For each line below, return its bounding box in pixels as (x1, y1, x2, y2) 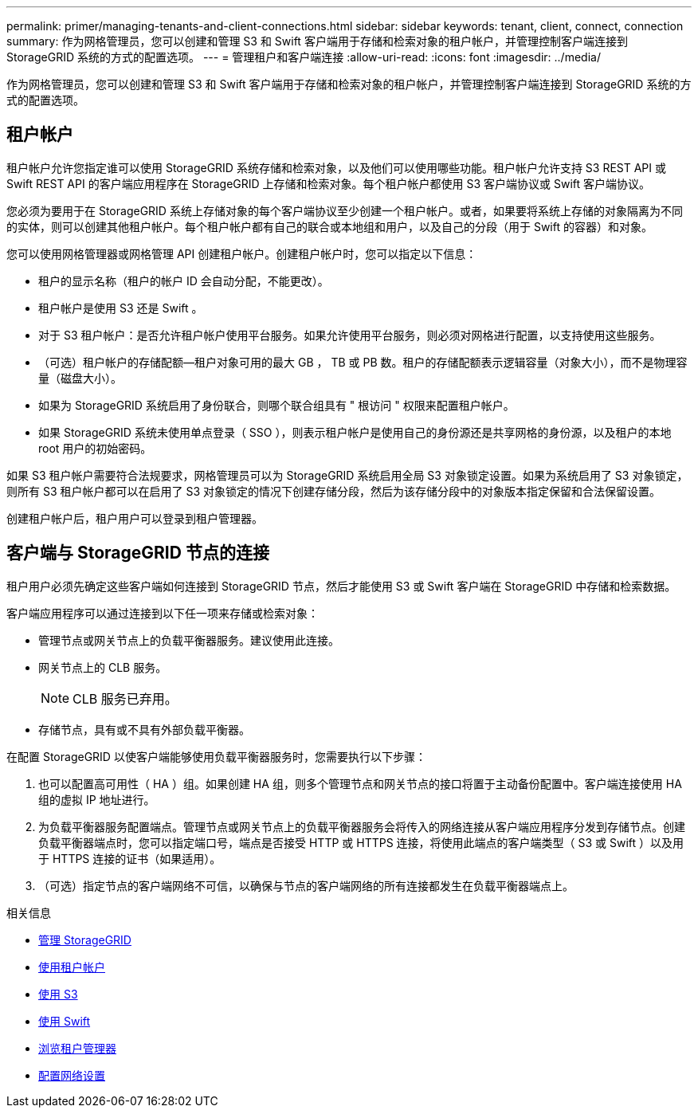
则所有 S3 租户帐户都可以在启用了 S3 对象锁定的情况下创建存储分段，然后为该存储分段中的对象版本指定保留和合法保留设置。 (6, 484, 661, 498)
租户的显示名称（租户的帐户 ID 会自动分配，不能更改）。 (38, 273, 329, 288)
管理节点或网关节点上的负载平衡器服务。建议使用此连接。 (38, 633, 339, 647)
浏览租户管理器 (38, 1041, 116, 1055)
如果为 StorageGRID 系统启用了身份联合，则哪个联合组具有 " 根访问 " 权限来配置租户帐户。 (38, 398, 515, 412)
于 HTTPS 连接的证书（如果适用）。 (38, 851, 222, 865)
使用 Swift (38, 1014, 91, 1028)
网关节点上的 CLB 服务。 (38, 660, 167, 674)
